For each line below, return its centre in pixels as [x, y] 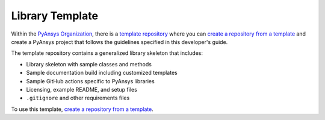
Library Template [55, 16]
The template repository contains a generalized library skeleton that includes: [107, 53]
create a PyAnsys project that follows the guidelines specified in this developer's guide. [119, 42]
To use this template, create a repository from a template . [82, 109]
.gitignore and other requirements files [78, 98]
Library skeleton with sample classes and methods [89, 64]
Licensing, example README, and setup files [82, 89]
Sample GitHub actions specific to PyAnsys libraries [90, 81]
